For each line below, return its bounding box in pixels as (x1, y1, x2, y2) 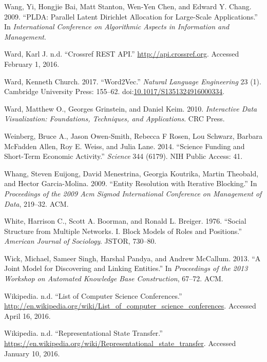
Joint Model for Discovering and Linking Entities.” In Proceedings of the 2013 (4, 263, 248, 274)
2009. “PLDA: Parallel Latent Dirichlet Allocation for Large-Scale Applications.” (4, 11, 258, 22)
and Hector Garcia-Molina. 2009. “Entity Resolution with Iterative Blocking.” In (4, 178, 257, 189)
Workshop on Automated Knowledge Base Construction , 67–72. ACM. (4, 273, 223, 284)
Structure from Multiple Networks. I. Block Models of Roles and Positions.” (4, 225, 242, 236)
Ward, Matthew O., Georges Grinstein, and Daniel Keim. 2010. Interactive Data (4, 103, 257, 114)
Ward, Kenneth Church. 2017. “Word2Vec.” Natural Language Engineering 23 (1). (4, 76, 261, 86)
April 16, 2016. (4, 310, 51, 321)
